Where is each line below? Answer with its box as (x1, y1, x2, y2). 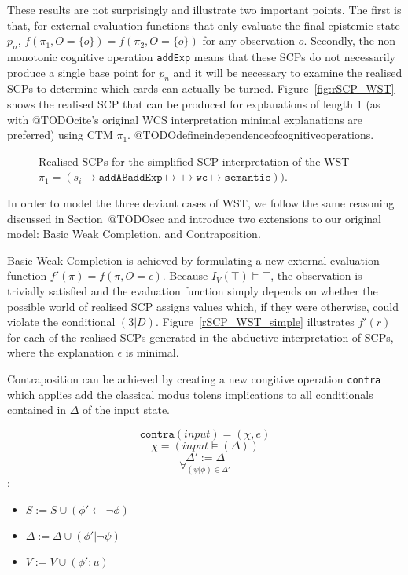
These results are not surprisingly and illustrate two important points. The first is (7, 2, 402, 17)
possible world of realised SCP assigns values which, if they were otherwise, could (7, 298, 399, 314)
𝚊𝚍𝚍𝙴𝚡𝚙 (127, 172, 163, 184)
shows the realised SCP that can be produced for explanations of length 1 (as (7, 96, 380, 112)
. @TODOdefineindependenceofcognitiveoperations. (127, 126, 374, 143)
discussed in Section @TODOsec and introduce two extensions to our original (7, 210, 381, 226)
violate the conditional (7, 313, 116, 330)
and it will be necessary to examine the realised (173, 64, 402, 80)
